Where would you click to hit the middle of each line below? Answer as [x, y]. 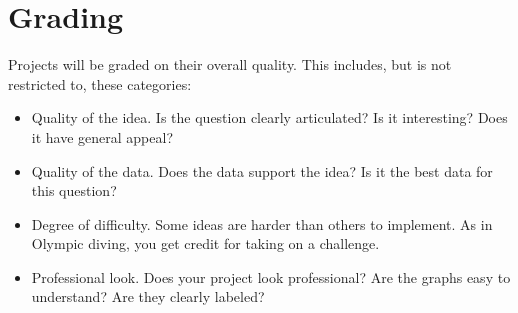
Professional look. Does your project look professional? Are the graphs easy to [271, 276]
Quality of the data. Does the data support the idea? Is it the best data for [262, 170]
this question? [74, 190]
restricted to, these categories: [100, 83]
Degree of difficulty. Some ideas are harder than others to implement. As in [262, 223]
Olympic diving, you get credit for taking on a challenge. [205, 243]
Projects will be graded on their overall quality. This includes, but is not [230, 64]
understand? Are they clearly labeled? [148, 296]
